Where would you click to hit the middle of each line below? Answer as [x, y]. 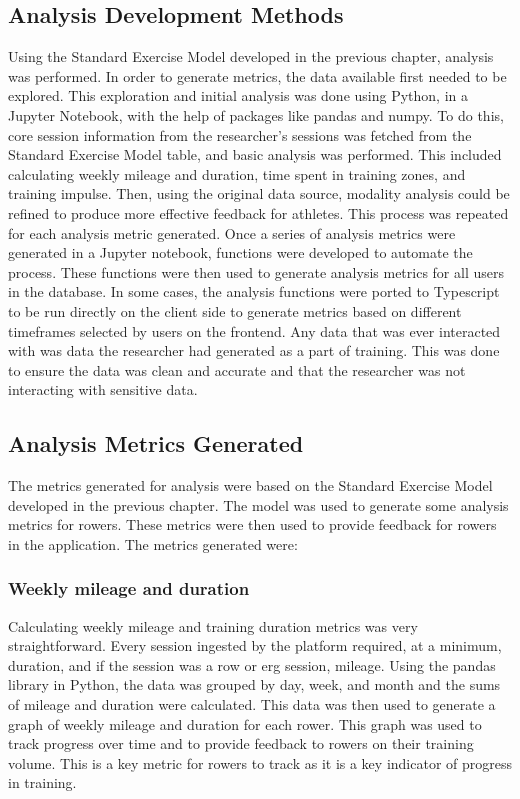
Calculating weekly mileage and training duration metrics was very [213, 625]
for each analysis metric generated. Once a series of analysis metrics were [232, 232]
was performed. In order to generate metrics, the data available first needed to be [257, 75]
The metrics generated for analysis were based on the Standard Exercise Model [250, 485]
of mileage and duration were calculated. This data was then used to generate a [252, 704]
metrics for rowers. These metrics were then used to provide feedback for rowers [252, 524]
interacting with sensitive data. [103, 389]
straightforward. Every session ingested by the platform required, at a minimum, [255, 645]
